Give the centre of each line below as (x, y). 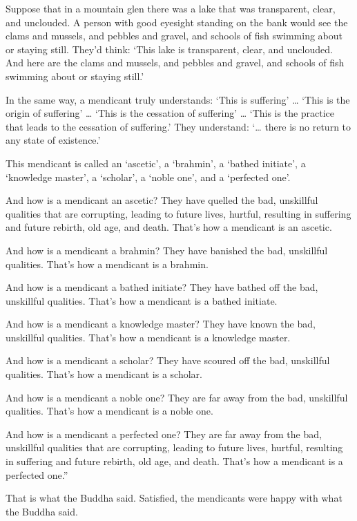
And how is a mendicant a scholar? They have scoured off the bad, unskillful (168, 360)
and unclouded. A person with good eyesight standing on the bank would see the (177, 22)
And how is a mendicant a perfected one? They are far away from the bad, (164, 434)
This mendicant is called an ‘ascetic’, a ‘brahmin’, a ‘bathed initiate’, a (156, 163)
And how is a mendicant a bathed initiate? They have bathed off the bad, (162, 287)
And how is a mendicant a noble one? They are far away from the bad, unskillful (177, 397)
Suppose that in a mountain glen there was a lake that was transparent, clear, (171, 8)
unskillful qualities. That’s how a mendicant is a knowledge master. (148, 337)
